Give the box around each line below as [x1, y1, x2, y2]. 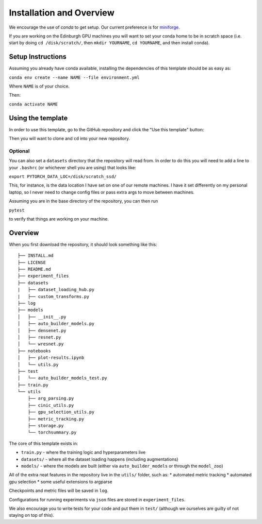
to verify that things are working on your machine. [9, 216, 109, 222]
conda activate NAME [9, 101, 58, 107]
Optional [9, 147, 30, 154]
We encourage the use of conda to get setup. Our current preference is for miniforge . [9, 24, 180, 30]
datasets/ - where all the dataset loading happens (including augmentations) [21, 456, 179, 462]
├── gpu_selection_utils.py [27, 409, 95, 415]
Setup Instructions [9, 52, 66, 61]
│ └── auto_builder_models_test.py [17, 375, 108, 381]
